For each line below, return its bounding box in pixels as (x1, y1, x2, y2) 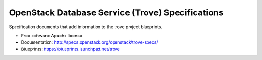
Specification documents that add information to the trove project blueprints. (9, 24, 163, 30)
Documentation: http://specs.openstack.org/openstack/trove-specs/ (21, 39, 158, 45)
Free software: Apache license (21, 33, 82, 38)
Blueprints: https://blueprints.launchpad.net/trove (21, 46, 120, 52)
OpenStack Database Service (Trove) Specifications (9, 7, 224, 18)
